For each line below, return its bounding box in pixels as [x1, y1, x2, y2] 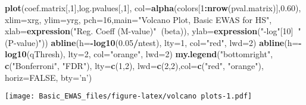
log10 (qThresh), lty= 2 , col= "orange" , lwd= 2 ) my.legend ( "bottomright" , [5, 48, 273, 60]
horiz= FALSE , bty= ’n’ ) [5, 71, 92, 83]
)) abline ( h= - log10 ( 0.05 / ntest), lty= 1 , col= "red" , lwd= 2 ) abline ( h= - [41, 36, 302, 48]
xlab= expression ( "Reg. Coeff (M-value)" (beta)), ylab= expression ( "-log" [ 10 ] [5, 25, 293, 37]
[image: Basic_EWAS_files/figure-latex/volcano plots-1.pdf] [5, 92, 252, 101]
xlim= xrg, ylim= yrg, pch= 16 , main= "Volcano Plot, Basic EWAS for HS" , [5, 13, 272, 25]
